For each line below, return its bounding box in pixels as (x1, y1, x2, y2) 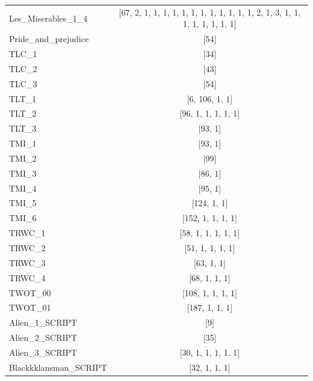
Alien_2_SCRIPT (9, 331, 78, 344)
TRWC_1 (9, 227, 46, 239)
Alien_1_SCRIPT (9, 316, 78, 329)
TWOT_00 (9, 286, 51, 299)
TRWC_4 (9, 271, 46, 284)
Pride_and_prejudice (9, 32, 89, 45)
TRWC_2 (9, 242, 46, 254)
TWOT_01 (9, 301, 51, 314)
